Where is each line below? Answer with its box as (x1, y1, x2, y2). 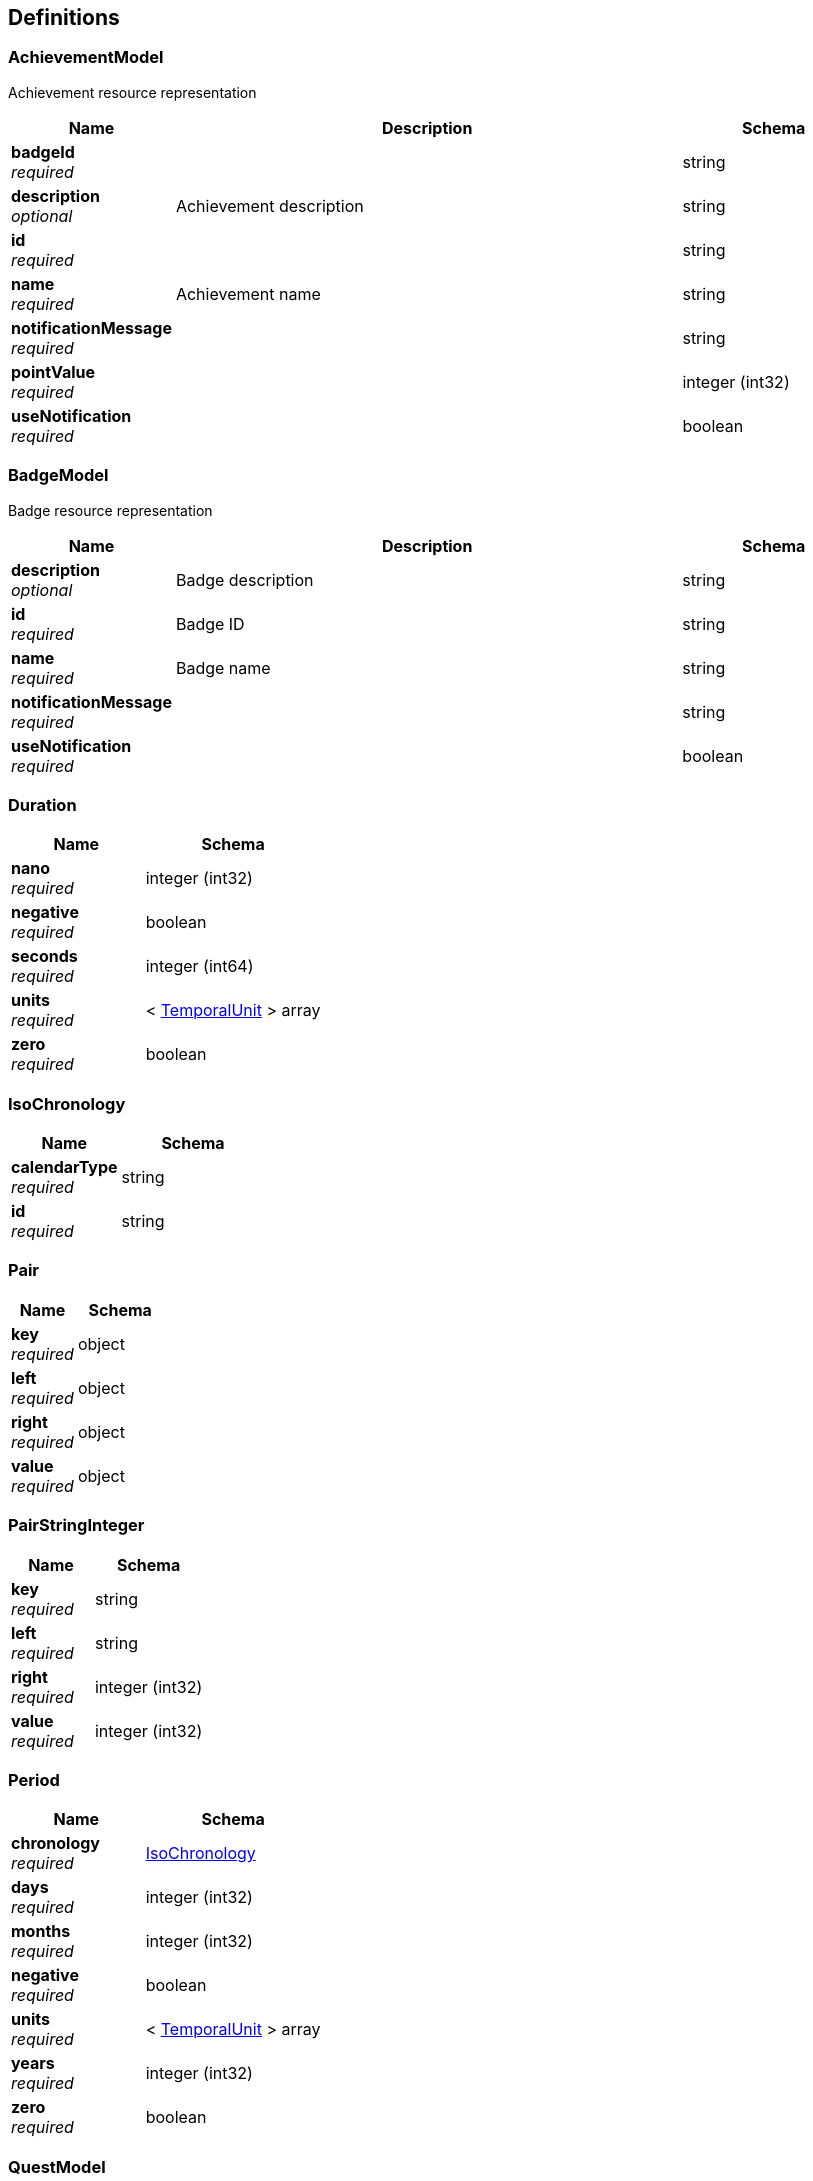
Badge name (175, 657, 271, 678)
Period (8, 1769, 60, 1790)
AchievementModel (8, 47, 164, 68)
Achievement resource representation (8, 83, 257, 101)
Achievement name (175, 283, 321, 304)
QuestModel (8, 2156, 106, 2177)
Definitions (8, 5, 120, 30)
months (11, 1921, 71, 1942)
